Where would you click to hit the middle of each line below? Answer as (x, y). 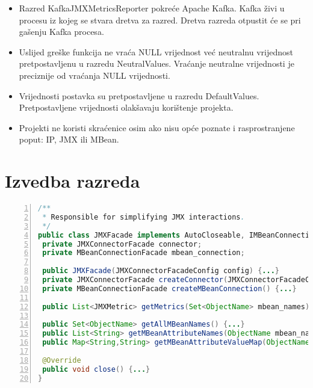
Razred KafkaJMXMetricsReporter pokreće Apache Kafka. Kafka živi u (152, 8)
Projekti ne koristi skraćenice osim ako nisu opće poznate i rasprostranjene (157, 127)
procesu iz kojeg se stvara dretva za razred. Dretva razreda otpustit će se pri (160, 20)
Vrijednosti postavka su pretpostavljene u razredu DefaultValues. (139, 95)
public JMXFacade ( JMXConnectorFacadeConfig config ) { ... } (161, 271)
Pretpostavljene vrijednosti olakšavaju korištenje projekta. (126, 107)
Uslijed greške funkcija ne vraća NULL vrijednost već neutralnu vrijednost (156, 51)
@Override (62, 360)
